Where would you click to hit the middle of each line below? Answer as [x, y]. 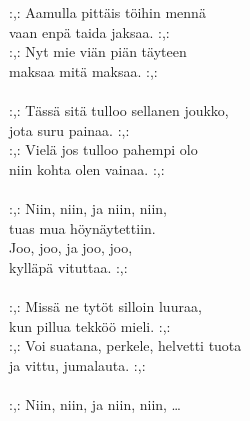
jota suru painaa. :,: [69, 129]
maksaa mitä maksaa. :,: [83, 70]
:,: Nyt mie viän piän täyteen [98, 51]
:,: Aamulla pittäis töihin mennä [107, 12]
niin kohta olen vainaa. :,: [87, 168]
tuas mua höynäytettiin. [82, 227]
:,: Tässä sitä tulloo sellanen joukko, [119, 109]
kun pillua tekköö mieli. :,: [90, 325]
